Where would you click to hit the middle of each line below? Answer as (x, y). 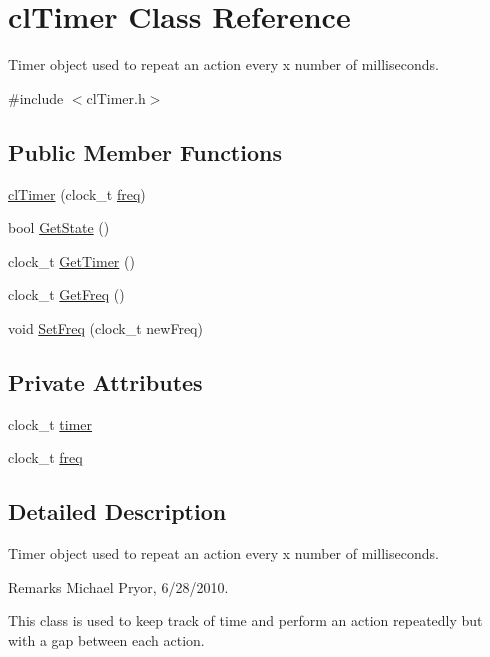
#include (36, 97)
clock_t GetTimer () (71, 260)
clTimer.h (116, 97)
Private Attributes (105, 381)
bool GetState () (59, 227)
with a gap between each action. (106, 639)
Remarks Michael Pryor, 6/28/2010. (118, 586)
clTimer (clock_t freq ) (77, 193)
